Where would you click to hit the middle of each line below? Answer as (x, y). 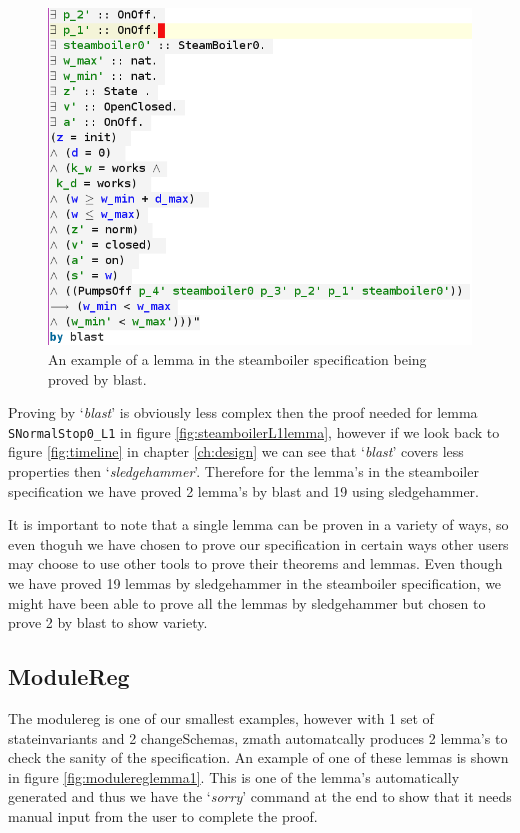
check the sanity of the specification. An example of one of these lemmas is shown (258, 757)
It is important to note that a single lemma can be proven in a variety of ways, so (258, 524)
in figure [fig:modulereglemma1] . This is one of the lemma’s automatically (234, 776)
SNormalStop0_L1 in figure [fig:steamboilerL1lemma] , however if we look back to (254, 431)
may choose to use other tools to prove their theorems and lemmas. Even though (255, 563)
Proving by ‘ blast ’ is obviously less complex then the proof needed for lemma (243, 412)
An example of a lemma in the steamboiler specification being (237, 358)
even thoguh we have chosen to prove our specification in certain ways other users (258, 543)
